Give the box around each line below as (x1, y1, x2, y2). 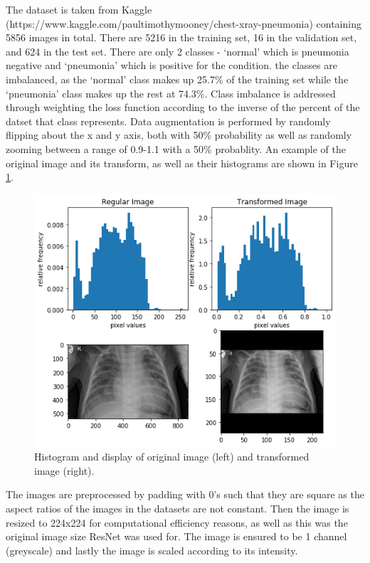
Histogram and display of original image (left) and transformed (34, 449, 310, 464)
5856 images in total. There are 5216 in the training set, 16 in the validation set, (6, 30, 357, 45)
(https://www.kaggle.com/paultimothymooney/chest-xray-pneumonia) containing (6, 16, 361, 31)
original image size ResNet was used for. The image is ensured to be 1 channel (6, 529, 347, 544)
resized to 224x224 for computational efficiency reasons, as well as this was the (6, 515, 348, 530)
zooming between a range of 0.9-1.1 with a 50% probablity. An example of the (6, 141, 347, 156)
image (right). (34, 463, 95, 478)
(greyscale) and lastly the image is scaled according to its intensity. (6, 542, 298, 557)
